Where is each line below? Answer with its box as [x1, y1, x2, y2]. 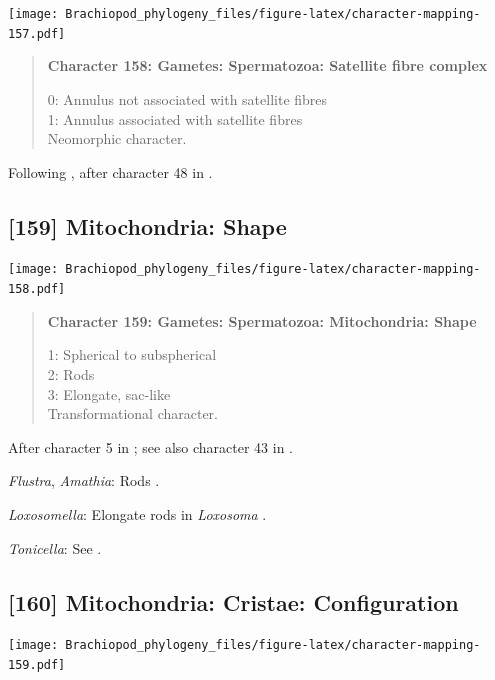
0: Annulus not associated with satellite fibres [47, 88, 328, 109]
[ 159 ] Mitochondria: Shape [8, 210, 287, 241]
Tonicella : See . [8, 537, 102, 558]
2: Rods [47, 363, 95, 384]
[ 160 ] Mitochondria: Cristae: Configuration [8, 586, 459, 617]
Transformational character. [47, 403, 218, 424]
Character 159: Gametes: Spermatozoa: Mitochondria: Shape [47, 310, 477, 331]
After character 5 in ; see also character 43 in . [8, 436, 293, 457]
